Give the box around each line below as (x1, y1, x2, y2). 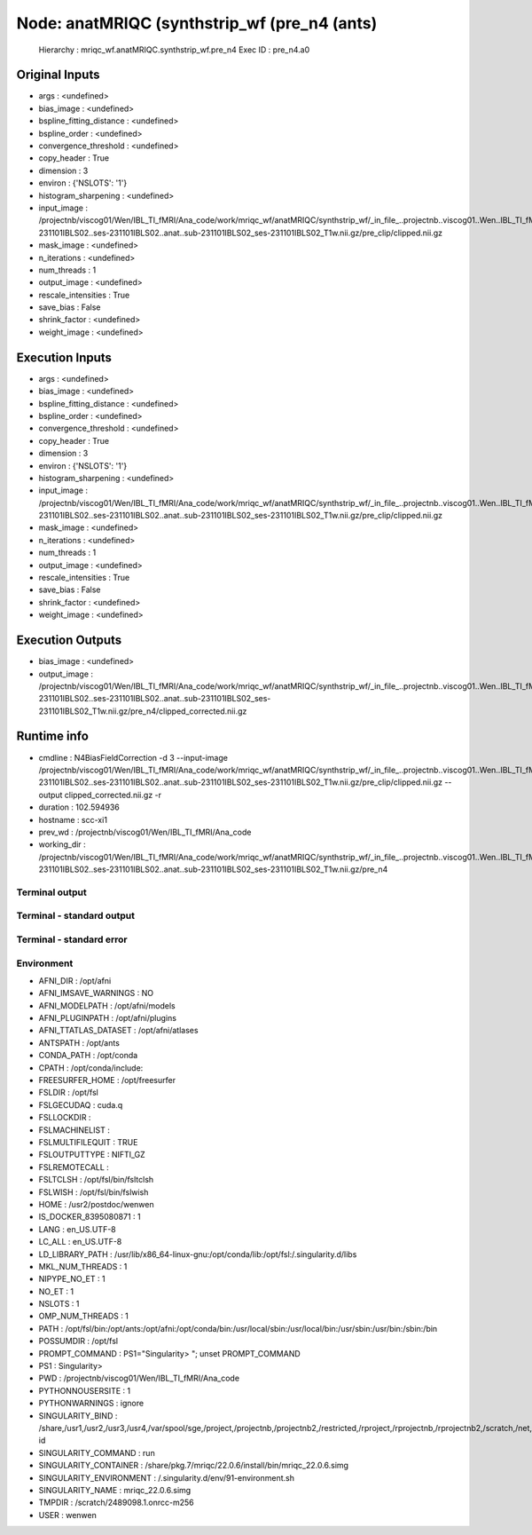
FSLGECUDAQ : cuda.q (38, 1099, 123, 1110)
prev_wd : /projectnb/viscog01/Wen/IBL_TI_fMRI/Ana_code (38, 827, 252, 837)
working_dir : (38, 839, 86, 850)
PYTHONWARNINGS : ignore (38, 1398, 145, 1409)
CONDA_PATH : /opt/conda (38, 1050, 138, 1061)
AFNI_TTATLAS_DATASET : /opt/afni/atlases (38, 1025, 199, 1036)
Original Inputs (16, 67, 100, 83)
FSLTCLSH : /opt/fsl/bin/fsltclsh (38, 1175, 154, 1185)
